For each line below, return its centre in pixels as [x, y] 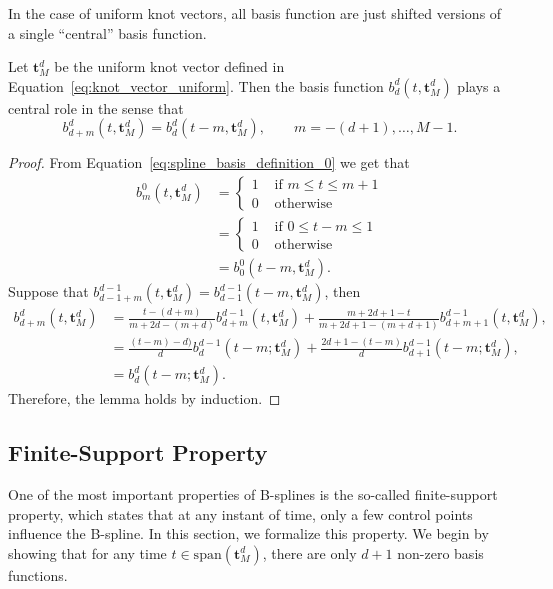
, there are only [309, 552]
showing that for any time [87, 552]
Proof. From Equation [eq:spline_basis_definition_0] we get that [209, 162]
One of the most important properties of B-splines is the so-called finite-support [253, 493]
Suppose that [48, 291]
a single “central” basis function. [107, 32]
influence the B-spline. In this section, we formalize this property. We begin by [248, 533]
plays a [479, 85]
